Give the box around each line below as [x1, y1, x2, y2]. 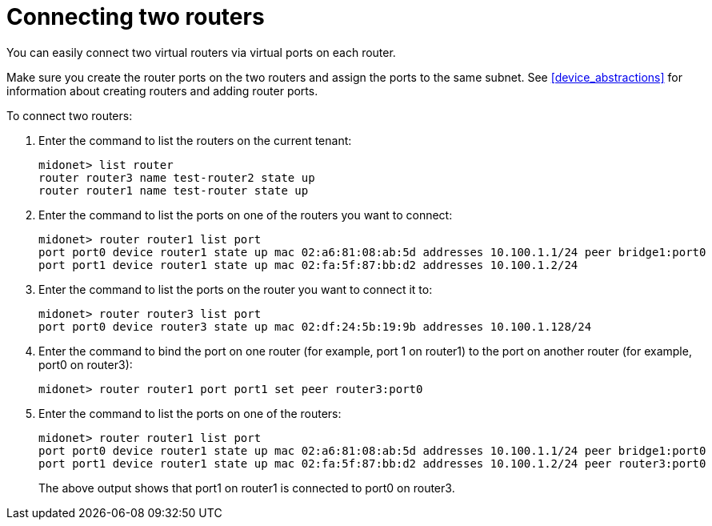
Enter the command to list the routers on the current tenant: [38, 133, 352, 147]
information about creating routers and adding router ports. [6, 83, 318, 98]
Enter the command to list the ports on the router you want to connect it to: [38, 282, 433, 296]
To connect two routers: [6, 108, 133, 122]
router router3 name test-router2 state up [38, 171, 315, 184]
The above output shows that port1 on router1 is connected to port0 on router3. [38, 480, 455, 495]
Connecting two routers [6, 3, 265, 30]
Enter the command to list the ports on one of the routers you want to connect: [38, 207, 453, 222]
